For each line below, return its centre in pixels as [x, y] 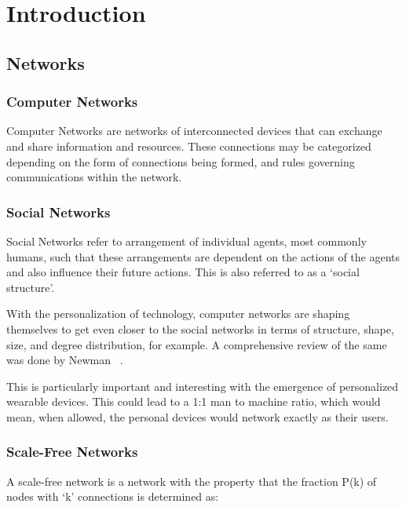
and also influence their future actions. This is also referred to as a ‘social [183, 272]
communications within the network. [94, 177]
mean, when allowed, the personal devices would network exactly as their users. [198, 416]
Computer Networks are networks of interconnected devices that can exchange [194, 131]
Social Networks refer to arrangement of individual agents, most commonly [187, 241]
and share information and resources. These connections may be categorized [189, 146]
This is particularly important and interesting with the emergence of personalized [203, 386]
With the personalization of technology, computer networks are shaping [178, 314]
